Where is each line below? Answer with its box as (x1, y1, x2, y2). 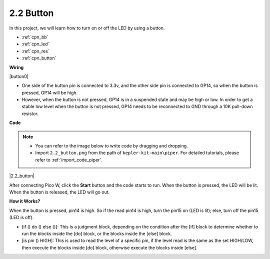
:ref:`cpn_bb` (21, 34, 48, 40)
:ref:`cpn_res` (21, 48, 49, 54)
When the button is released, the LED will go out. (9, 189, 110, 195)
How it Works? (9, 198, 40, 204)
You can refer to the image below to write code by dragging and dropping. (35, 143, 188, 149)
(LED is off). (9, 214, 34, 220)
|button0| (9, 73, 28, 79)
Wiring (9, 64, 24, 70)
